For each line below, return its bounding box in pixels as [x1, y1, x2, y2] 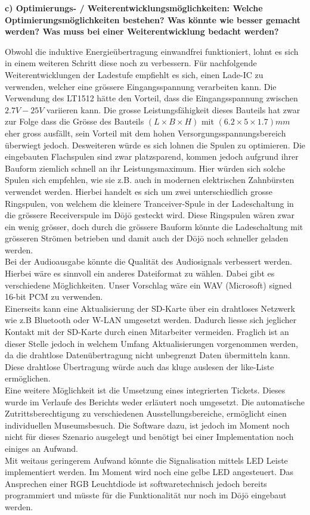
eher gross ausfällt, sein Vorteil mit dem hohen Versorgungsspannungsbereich [5, 126, 286, 139]
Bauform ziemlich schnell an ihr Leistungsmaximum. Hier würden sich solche [5, 162, 286, 174]
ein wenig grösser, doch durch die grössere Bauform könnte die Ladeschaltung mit [5, 220, 303, 232]
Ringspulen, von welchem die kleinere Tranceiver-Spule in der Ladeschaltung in [5, 197, 294, 209]
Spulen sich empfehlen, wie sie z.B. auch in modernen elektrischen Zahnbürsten [5, 173, 294, 186]
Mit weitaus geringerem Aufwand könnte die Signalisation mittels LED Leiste [5, 454, 288, 466]
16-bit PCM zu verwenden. [5, 290, 103, 303]
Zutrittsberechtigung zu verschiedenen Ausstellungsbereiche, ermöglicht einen [5, 407, 287, 420]
